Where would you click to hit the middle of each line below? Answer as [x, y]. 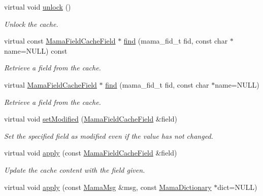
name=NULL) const [36, 50]
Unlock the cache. [31, 24]
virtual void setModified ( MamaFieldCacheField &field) [91, 119]
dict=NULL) [237, 187]
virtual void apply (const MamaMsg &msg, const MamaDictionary [108, 187]
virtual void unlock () [38, 7]
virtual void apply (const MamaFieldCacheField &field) [91, 153]
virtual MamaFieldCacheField [51, 84]
